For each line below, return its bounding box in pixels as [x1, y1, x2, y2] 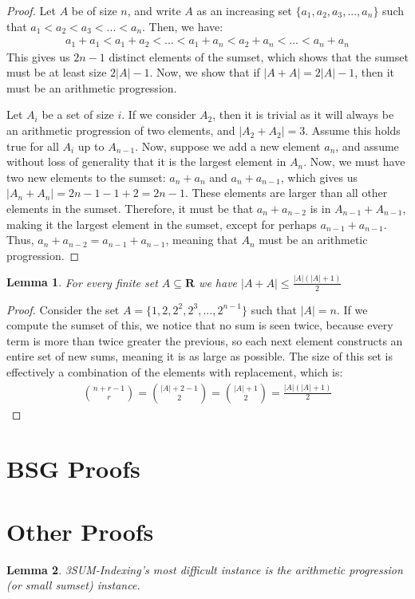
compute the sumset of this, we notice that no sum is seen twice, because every [6, 317, 393, 333]
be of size [71, 2, 117, 18]
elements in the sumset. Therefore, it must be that [6, 200, 254, 217]
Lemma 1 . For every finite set [6, 274, 158, 290]
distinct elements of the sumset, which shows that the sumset [109, 48, 409, 65]
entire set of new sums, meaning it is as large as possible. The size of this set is [6, 348, 393, 365]
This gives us [6, 48, 70, 65]
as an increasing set [196, 2, 292, 18]
